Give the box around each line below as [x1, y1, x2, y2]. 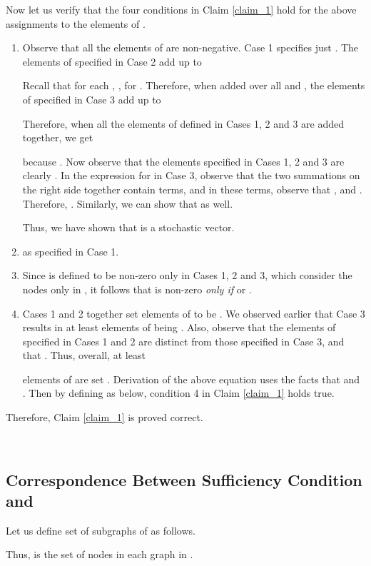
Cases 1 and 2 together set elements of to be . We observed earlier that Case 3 [22, 305, 365, 320]
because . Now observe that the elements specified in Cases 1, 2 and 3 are [22, 153, 345, 168]
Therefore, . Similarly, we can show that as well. [22, 196, 233, 211]
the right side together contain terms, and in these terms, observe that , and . [22, 181, 362, 196]
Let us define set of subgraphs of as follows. [6, 522, 195, 537]
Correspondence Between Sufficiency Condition [6, 468, 362, 490]
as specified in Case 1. [22, 243, 119, 258]
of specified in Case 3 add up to [22, 91, 161, 106]
